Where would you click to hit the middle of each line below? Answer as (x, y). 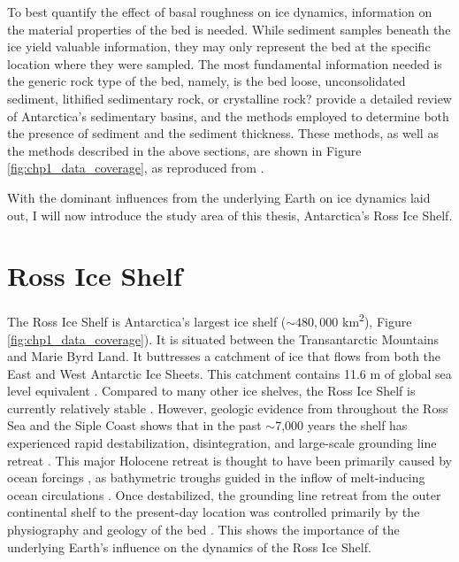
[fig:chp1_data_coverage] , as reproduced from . (136, 168)
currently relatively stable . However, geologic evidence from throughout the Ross (228, 408)
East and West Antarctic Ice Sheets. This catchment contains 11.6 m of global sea (229, 373)
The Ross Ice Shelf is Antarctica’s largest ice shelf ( (147, 321)
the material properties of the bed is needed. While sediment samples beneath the (229, 29)
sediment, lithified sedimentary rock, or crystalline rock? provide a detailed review (229, 98)
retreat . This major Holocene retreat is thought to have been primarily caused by (229, 460)
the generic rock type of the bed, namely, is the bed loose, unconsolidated (207, 81)
